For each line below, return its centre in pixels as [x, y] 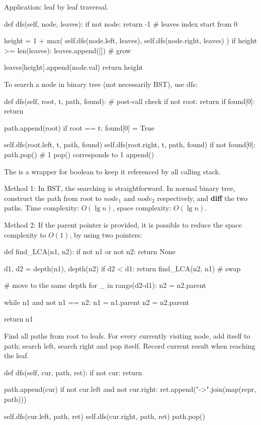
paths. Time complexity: [42, 208]
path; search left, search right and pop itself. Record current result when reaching [130, 345]
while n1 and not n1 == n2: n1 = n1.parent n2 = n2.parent [97, 302]
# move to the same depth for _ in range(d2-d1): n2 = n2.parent [105, 285]
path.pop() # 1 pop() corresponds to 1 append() [79, 154]
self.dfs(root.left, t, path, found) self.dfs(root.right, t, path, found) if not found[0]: [130, 144]
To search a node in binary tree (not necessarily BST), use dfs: [101, 84]
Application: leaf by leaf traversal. [56, 7]
